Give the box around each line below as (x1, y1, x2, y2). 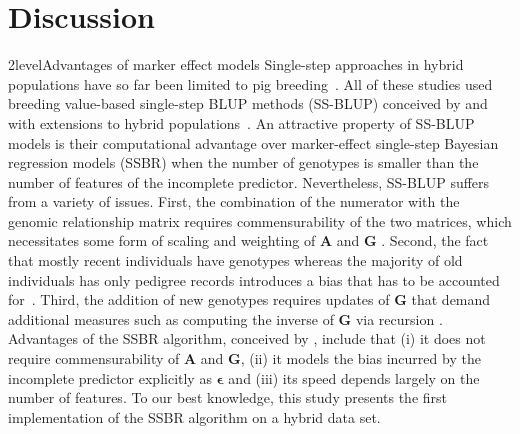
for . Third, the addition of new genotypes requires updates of (8, 289, 390, 310)
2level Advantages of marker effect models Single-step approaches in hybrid (8, 54, 464, 75)
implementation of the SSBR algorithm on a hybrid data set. (8, 406, 381, 427)
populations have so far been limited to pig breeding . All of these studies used (8, 73, 493, 94)
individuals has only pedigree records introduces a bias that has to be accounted (8, 269, 500, 290)
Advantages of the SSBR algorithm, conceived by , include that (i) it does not (8, 328, 486, 349)
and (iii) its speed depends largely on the (228, 367, 480, 388)
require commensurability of (8, 348, 180, 369)
